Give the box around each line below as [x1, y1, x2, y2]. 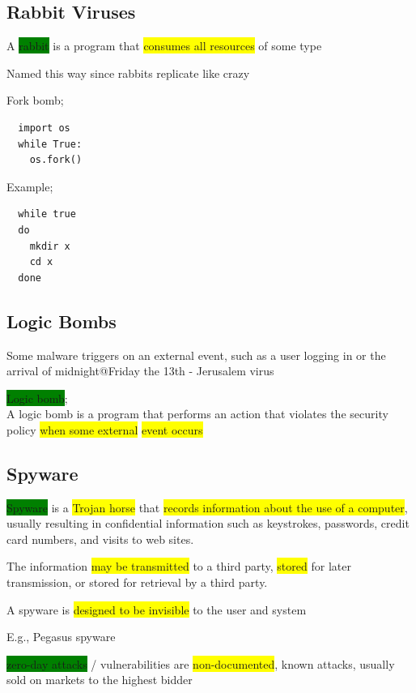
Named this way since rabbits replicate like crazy [6, 64, 250, 81]
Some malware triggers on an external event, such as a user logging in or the [6, 346, 386, 363]
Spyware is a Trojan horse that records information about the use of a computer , [6, 498, 408, 515]
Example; [6, 178, 53, 195]
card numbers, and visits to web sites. [6, 530, 194, 547]
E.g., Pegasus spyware [6, 628, 116, 645]
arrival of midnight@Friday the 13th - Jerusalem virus [6, 362, 274, 379]
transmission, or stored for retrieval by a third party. [6, 574, 268, 591]
